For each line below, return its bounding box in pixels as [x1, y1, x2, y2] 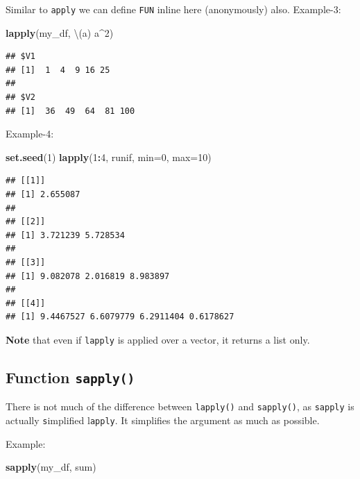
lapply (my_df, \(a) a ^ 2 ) [6, 25, 114, 40]
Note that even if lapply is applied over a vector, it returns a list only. [6, 332, 310, 346]
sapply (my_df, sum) [6, 460, 96, 474]
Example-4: [6, 126, 54, 141]
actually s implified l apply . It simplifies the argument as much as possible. [6, 413, 320, 428]
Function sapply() [6, 366, 135, 387]
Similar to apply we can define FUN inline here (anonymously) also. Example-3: [6, 2, 341, 16]
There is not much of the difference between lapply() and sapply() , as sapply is [6, 399, 354, 414]
